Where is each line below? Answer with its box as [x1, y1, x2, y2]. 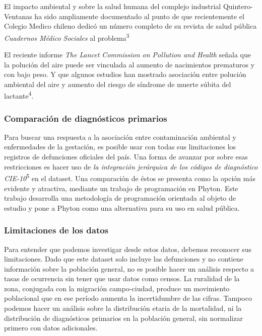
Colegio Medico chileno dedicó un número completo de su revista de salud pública [4, 21, 257, 31]
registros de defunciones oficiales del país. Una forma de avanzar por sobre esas [4, 151, 248, 162]
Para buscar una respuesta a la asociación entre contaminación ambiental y [4, 131, 236, 142]
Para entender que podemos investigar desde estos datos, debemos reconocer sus [4, 243, 252, 254]
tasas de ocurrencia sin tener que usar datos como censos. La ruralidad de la [4, 273, 240, 284]
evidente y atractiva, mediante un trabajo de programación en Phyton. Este [4, 183, 238, 193]
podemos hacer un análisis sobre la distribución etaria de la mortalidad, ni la [4, 303, 242, 313]
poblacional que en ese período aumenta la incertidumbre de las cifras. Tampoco [4, 293, 252, 303]
